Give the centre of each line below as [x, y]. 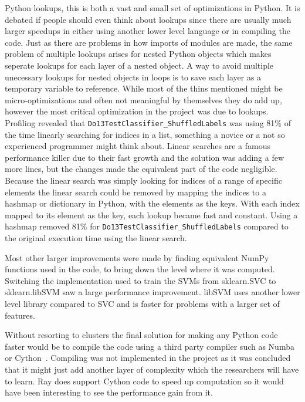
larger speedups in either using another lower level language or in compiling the [148, 31]
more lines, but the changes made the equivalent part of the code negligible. [141, 169]
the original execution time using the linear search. [96, 238]
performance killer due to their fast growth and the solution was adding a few [145, 157]
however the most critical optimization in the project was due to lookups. [137, 111]
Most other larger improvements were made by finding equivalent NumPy [137, 257]
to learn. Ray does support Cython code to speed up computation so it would [144, 381]
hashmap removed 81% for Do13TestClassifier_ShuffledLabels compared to [147, 226]
